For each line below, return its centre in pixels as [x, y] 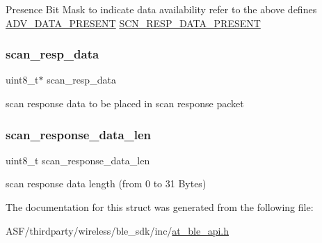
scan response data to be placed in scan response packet [125, 103]
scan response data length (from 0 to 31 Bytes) [106, 183]
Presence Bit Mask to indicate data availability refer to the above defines [161, 9]
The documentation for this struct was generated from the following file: [160, 207]
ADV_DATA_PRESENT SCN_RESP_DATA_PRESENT [133, 23]
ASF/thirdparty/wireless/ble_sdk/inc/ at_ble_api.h [118, 230]
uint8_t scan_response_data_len [78, 160]
